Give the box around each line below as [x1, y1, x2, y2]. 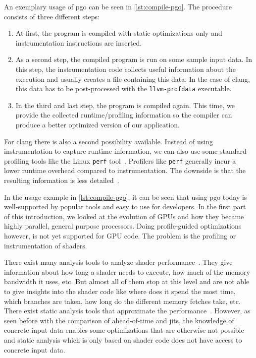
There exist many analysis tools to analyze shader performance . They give [4, 257, 233, 267]
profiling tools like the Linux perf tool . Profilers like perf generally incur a [4, 155, 236, 166]
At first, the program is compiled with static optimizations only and [15, 28, 222, 38]
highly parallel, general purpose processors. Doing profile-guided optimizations [4, 221, 242, 231]
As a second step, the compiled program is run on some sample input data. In [15, 54, 253, 64]
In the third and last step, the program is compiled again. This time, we [15, 100, 235, 110]
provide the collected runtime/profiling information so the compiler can [15, 110, 232, 120]
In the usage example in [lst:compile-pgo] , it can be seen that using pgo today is [4, 191, 247, 202]
